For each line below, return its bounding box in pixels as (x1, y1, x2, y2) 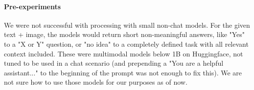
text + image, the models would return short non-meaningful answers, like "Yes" (4, 29, 245, 39)
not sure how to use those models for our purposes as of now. (4, 77, 187, 87)
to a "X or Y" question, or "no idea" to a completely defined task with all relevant (4, 38, 249, 49)
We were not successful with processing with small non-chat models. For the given (4, 19, 250, 30)
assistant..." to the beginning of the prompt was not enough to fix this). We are (4, 67, 242, 77)
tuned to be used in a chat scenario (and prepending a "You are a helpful (4, 58, 224, 68)
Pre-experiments (4, 1, 61, 11)
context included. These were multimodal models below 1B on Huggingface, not (4, 48, 243, 58)
